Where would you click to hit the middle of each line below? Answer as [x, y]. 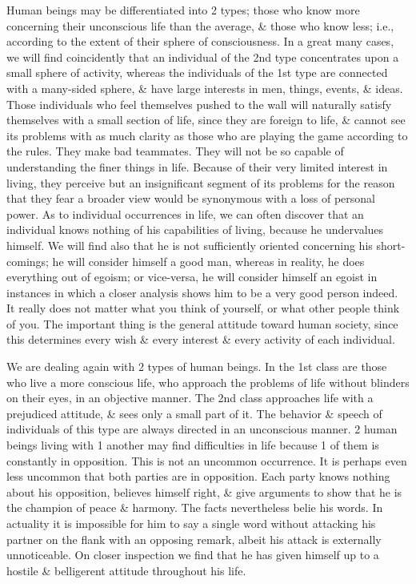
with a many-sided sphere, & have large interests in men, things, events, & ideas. [205, 88]
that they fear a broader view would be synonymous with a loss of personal [191, 198]
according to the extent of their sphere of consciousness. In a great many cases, [200, 41]
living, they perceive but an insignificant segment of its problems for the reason [201, 182]
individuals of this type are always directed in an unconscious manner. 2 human [202, 429]
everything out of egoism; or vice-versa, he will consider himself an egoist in [192, 277]
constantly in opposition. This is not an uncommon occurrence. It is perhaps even [207, 460]
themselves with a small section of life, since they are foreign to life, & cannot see [206, 120]
